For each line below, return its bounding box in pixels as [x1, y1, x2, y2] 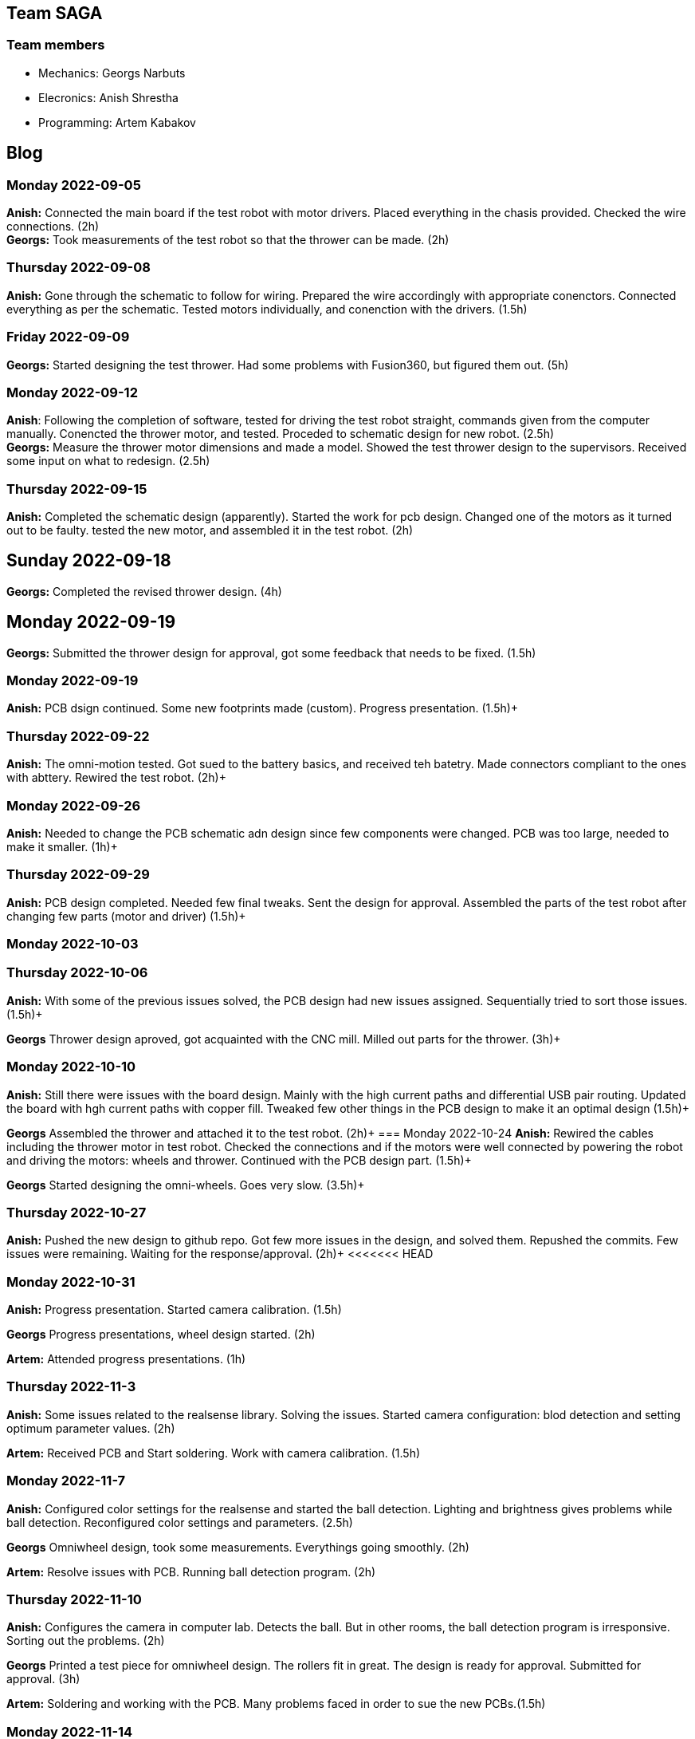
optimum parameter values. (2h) [6, 1421, 175, 1435]
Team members [6, 37, 105, 53]
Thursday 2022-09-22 [6, 728, 150, 744]
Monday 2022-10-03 [6, 936, 139, 952]
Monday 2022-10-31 [6, 1273, 135, 1290]
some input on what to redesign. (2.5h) [6, 454, 210, 468]
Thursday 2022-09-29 [6, 866, 150, 883]
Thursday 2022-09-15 [6, 480, 147, 497]
